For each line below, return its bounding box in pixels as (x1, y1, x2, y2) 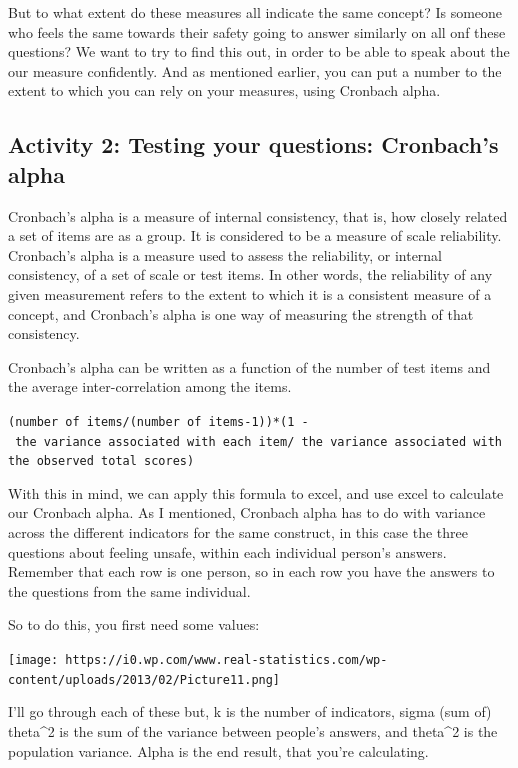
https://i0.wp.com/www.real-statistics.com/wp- (65, 653, 388, 668)
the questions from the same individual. (8, 580, 251, 601)
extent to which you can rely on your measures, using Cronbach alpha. (8, 80, 441, 101)
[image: (8, 653, 59, 668)
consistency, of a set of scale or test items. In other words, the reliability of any (8, 264, 493, 285)
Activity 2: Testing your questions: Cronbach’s (8, 129, 499, 160)
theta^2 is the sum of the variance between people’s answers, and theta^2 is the (8, 720, 498, 741)
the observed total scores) (8, 454, 195, 469)
